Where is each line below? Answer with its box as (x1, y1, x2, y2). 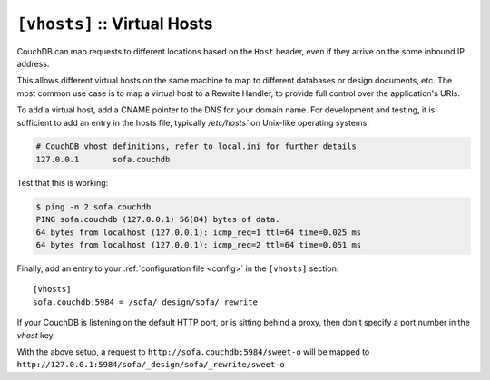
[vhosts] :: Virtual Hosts (16, 14, 213, 34)
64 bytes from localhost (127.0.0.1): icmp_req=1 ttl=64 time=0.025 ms (35, 227, 362, 238)
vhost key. (16, 329, 56, 340)
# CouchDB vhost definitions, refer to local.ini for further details (35, 141, 358, 151)
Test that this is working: (16, 177, 109, 188)
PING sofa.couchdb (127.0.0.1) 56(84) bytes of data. (35, 214, 280, 225)
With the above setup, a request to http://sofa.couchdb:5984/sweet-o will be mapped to (16, 346, 370, 357)
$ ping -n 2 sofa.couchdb (35, 201, 152, 212)
